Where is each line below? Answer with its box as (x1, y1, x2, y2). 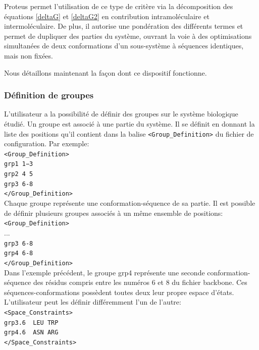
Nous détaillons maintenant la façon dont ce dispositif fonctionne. (4, 67, 207, 78)
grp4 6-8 (4, 250, 33, 257)
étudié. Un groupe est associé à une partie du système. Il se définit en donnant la (4, 118, 255, 129)
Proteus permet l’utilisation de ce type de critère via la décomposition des (4, 1, 233, 11)
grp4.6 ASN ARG (4, 329, 59, 336)
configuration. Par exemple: (4, 138, 89, 149)
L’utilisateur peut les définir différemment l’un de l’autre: (4, 297, 181, 307)
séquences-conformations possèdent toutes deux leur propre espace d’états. (4, 286, 234, 297)
